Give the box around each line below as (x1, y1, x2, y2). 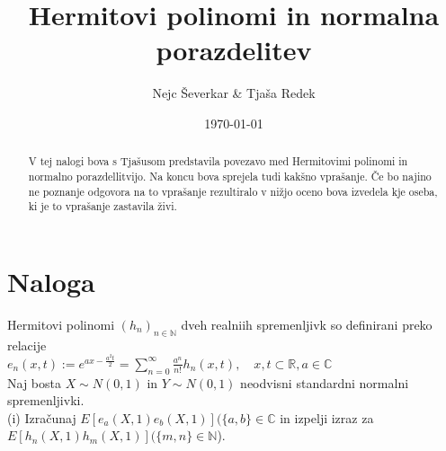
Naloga (7, 262, 95, 299)
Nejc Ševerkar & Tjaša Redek (152, 84, 316, 102)
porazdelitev (156, 31, 312, 68)
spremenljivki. (7, 391, 85, 410)
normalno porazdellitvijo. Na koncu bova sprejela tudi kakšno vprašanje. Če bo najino (28, 168, 432, 183)
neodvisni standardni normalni (240, 373, 409, 392)
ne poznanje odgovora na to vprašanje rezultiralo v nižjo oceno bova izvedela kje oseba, (28, 183, 438, 199)
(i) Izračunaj (7, 408, 76, 427)
